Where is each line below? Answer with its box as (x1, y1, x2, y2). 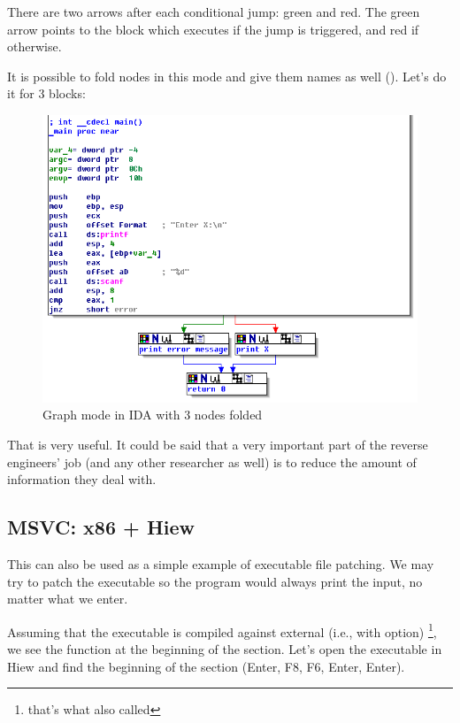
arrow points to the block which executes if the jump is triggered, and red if (7, 19, 419, 38)
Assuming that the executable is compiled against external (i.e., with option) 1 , (7, 619, 437, 641)
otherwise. (7, 37, 62, 56)
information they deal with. (7, 470, 157, 488)
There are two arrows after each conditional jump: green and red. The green (7, 3, 420, 20)
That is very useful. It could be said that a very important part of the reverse (7, 435, 428, 453)
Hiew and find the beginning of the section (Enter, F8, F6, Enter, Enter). (7, 657, 405, 675)
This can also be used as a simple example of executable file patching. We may (7, 554, 434, 573)
